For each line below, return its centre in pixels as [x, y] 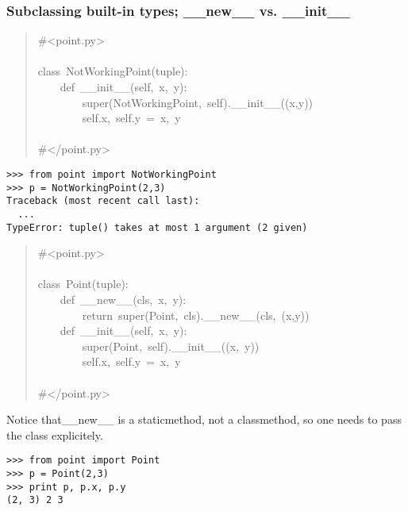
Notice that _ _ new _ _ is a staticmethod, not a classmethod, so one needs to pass [204, 419]
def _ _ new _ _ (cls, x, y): [123, 300]
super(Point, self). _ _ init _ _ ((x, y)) [171, 346]
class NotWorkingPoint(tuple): [113, 71]
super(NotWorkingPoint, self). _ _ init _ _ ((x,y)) [198, 102]
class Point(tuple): [83, 284]
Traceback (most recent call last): [103, 201]
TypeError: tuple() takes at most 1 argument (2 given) [157, 227]
